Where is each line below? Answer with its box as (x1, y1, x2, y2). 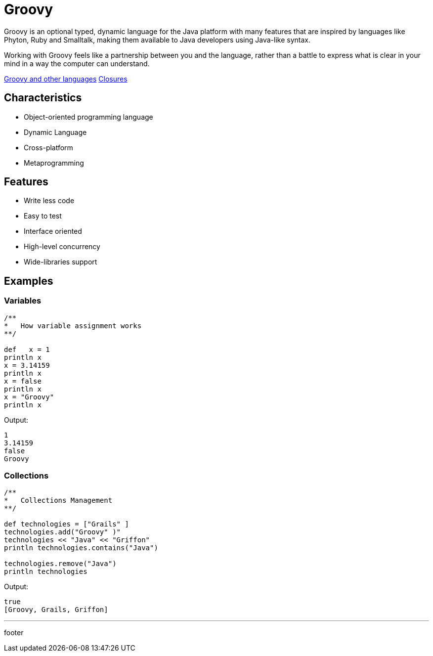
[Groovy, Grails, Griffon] (4, 606, 108, 614)
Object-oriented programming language (24, 112, 153, 121)
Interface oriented (24, 227, 82, 236)
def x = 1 (4, 345, 50, 353)
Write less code (24, 196, 75, 205)
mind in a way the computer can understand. (4, 59, 150, 68)
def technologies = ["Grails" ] (4, 520, 129, 528)
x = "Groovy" (4, 393, 54, 401)
